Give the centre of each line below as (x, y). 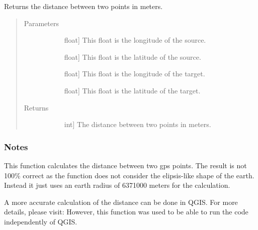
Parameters (41, 23)
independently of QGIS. (41, 221)
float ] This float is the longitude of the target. (135, 74)
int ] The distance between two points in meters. (138, 124)
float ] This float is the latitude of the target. (132, 90)
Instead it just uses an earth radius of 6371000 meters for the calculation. (117, 185)
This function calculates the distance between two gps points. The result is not (125, 165)
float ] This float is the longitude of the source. (135, 40)
